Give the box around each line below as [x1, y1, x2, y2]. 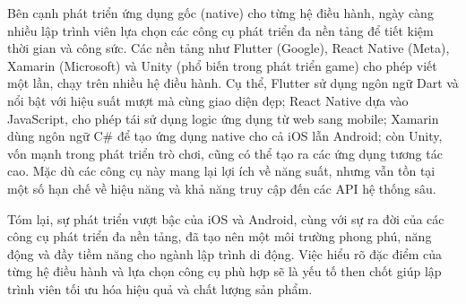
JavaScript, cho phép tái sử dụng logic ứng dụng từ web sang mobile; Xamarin [7, 109, 439, 127]
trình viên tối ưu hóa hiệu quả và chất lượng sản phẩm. [7, 279, 313, 298]
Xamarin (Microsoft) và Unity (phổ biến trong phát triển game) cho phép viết [7, 56, 437, 74]
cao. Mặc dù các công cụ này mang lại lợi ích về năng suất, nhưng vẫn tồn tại [7, 161, 436, 180]
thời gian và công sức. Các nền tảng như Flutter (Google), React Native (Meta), [7, 39, 450, 57]
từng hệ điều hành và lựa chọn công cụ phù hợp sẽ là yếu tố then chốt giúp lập [7, 262, 442, 281]
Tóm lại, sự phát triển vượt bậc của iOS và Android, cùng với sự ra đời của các [7, 209, 444, 228]
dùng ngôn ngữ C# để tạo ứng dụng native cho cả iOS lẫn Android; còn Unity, [7, 126, 443, 145]
